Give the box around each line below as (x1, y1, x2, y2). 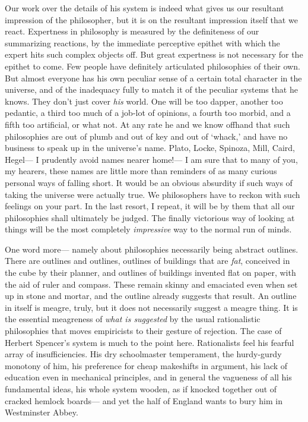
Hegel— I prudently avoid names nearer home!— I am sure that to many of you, (5, 153, 298, 165)
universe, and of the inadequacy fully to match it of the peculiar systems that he (5, 83, 298, 96)
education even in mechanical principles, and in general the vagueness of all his (5, 371, 292, 383)
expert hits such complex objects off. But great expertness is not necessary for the (5, 48, 303, 61)
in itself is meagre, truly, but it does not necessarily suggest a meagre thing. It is (5, 301, 298, 313)
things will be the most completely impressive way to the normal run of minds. (5, 223, 292, 235)
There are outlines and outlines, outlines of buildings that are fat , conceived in (5, 254, 290, 267)
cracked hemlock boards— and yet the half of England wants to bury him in (5, 394, 282, 407)
